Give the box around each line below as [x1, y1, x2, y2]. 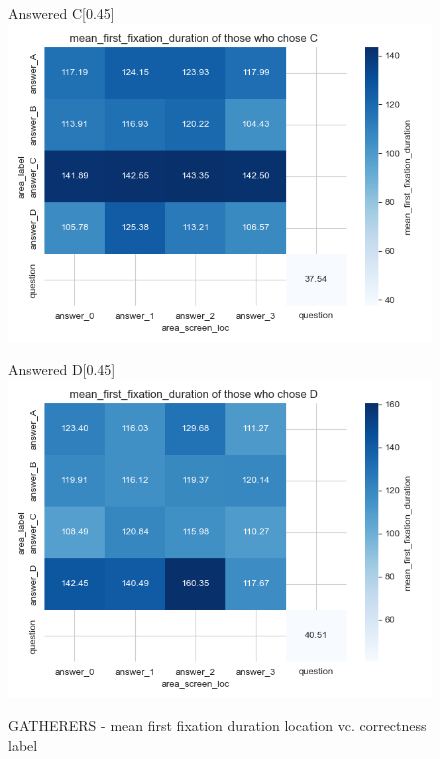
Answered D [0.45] [8, 359, 116, 380]
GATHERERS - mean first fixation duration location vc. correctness [8, 715, 427, 736]
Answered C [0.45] [8, 3, 115, 23]
